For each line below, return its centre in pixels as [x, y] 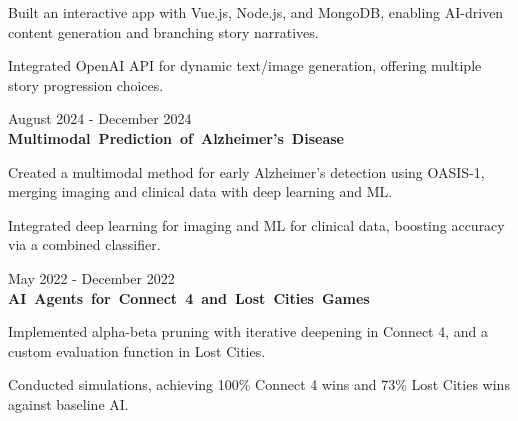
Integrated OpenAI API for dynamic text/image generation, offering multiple [245, 65]
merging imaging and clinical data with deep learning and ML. [200, 191]
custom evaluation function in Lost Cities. [137, 350]
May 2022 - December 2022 [91, 277]
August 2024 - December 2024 [100, 118]
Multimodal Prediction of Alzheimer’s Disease [176, 137]
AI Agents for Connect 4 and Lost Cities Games [189, 297]
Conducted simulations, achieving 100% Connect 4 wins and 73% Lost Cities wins [259, 384]
